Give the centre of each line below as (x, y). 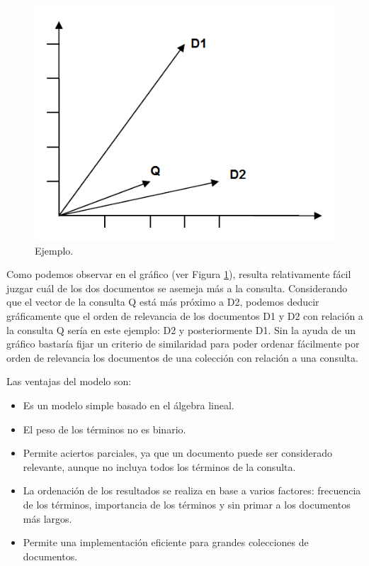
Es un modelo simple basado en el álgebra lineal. (129, 405)
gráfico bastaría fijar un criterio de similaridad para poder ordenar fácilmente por (183, 344)
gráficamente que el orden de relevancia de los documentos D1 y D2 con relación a (185, 316)
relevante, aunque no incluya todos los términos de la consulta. (159, 466)
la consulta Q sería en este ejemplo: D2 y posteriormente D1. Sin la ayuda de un (181, 329)
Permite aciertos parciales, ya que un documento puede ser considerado (178, 453)
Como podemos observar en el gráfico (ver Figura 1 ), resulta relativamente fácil (179, 274)
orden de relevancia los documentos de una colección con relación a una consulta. (182, 357)
